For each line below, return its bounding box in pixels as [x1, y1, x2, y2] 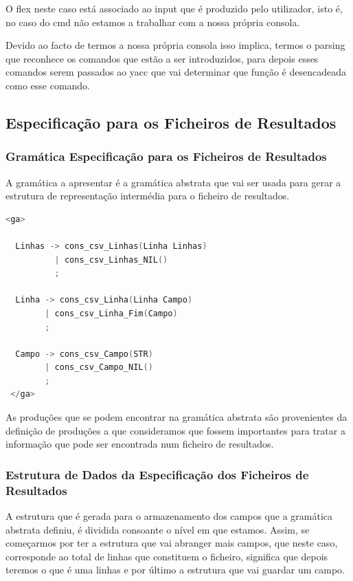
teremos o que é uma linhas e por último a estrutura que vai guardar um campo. [5, 562, 345, 577]
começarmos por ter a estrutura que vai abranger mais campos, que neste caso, [5, 536, 338, 550]
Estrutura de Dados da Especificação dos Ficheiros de [5, 465, 309, 483]
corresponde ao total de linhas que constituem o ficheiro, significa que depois [5, 549, 328, 563]
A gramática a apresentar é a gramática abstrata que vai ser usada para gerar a [5, 175, 341, 189]
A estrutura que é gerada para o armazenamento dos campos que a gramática [5, 508, 333, 523]
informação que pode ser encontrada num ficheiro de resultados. [5, 437, 274, 451]
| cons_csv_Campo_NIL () [45, 362, 153, 373]
